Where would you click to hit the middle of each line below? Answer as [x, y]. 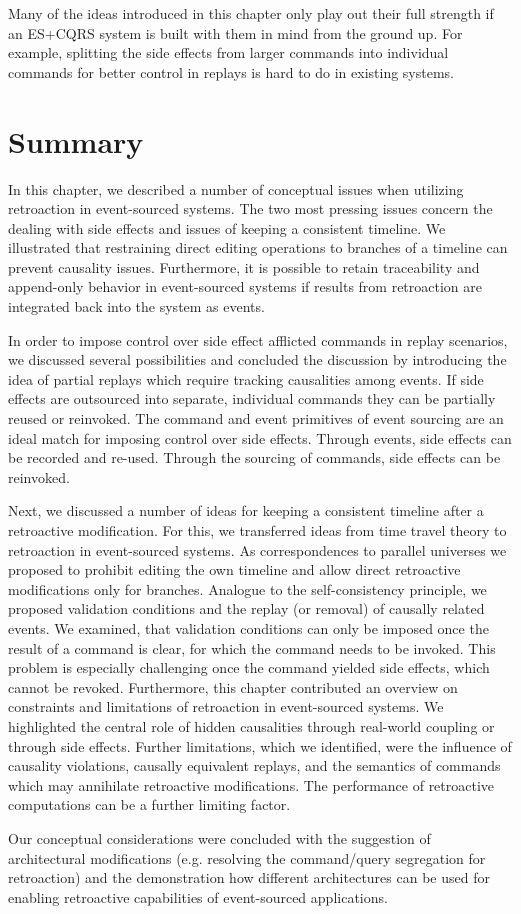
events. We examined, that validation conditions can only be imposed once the [248, 627]
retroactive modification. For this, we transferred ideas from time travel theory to [257, 530]
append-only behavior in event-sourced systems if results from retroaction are [245, 286]
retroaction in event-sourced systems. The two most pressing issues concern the [250, 208]
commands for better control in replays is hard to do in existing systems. [231, 71]
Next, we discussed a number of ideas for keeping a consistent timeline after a [246, 510]
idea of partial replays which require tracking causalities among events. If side [246, 378]
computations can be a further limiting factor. [149, 804]
